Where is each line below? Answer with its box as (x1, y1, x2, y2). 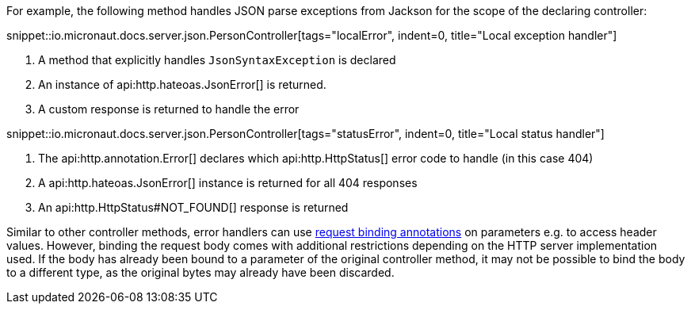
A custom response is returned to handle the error (38, 102, 300, 116)
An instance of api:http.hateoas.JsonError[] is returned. (38, 78, 326, 91)
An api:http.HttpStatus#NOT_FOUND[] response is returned (38, 201, 349, 214)
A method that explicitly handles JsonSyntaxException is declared (38, 53, 396, 67)
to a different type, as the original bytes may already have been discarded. (6, 266, 395, 279)
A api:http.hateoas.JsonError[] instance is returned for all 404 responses (38, 176, 418, 189)
